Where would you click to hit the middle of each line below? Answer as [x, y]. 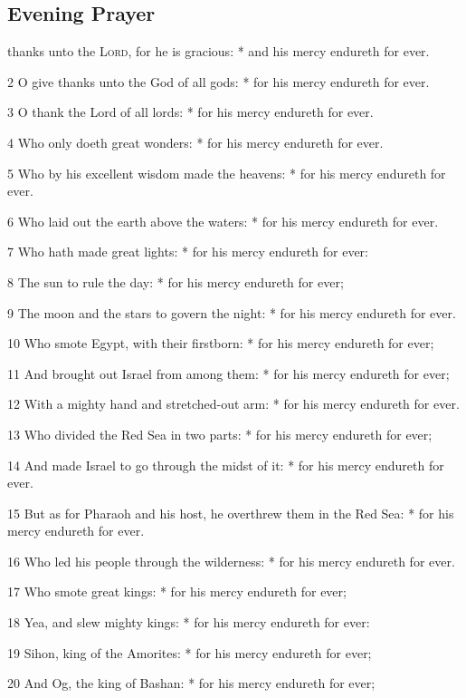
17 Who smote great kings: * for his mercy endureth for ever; [177, 591]
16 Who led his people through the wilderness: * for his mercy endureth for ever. [231, 561]
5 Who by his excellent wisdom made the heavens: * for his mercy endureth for [227, 173]
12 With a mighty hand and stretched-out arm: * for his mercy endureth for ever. [233, 404]
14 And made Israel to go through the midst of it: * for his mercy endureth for [226, 465]
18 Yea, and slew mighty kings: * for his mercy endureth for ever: [189, 622]
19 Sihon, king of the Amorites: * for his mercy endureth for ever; [190, 652]
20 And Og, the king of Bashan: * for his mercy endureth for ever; [191, 683]
